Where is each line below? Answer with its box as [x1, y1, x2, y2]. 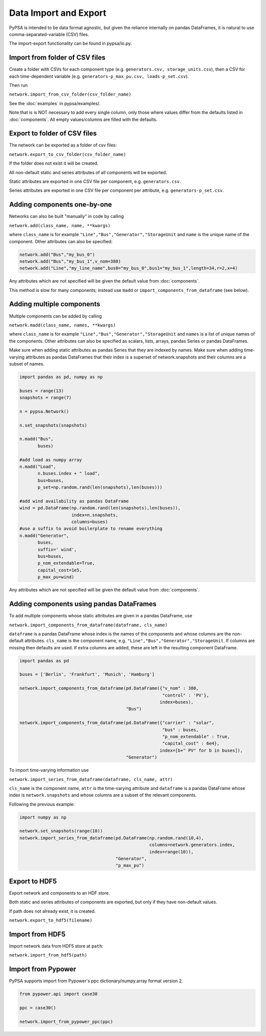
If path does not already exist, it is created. [9, 908, 96, 914]
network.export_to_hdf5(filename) [9, 918, 93, 923]
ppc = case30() [19, 1005, 56, 1011]
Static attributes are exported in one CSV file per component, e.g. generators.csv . [9, 179, 181, 184]
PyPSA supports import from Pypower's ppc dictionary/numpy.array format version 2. [9, 978, 183, 984]
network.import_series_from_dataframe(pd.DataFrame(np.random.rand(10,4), [19, 835, 204, 841]
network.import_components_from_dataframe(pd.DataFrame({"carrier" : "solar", [19, 720, 214, 726]
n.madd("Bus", [19, 436, 54, 442]
